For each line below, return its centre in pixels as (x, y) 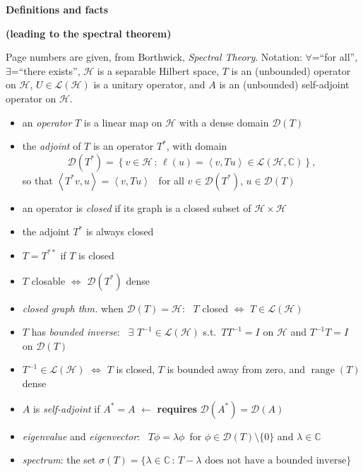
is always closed (120, 231)
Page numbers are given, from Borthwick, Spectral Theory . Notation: (154, 57)
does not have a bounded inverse (276, 461)
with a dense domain (224, 122)
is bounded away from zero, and (236, 369)
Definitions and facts (57, 9)
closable (48, 280)
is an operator (123, 146)
